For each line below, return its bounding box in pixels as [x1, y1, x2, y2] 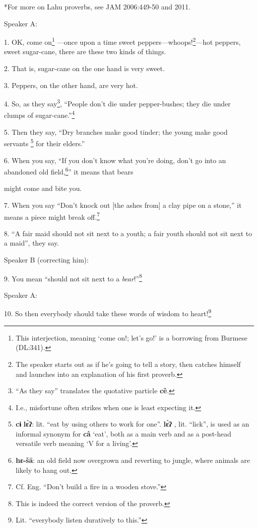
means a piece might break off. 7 [4, 210, 100, 222]
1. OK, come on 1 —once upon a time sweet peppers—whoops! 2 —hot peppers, [4, 35, 241, 47]
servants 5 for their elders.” [4, 137, 85, 148]
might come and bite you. [4, 183, 82, 193]
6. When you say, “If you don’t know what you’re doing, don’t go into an [4, 155, 226, 165]
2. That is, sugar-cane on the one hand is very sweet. [4, 63, 165, 74]
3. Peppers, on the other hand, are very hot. [4, 80, 138, 90]
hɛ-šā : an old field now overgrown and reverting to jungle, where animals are [15, 455, 250, 465]
